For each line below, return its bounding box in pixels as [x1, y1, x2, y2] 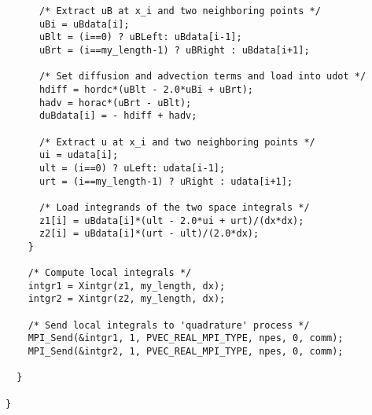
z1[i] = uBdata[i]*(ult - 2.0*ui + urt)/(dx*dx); [39, 215, 304, 226]
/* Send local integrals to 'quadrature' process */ [28, 319, 310, 331]
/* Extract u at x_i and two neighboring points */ [39, 136, 315, 148]
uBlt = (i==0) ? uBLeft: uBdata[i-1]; [39, 31, 242, 43]
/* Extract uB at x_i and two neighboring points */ [39, 6, 321, 17]
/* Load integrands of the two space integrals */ [39, 201, 310, 213]
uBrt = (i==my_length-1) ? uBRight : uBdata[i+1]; [39, 44, 310, 56]
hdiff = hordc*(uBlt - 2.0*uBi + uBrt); [39, 83, 253, 95]
